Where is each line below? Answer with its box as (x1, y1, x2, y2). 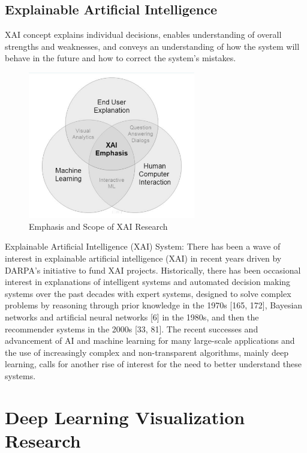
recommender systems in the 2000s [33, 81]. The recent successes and (5, 322, 258, 335)
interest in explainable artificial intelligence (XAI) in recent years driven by (5, 251, 282, 264)
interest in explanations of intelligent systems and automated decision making (5, 275, 291, 288)
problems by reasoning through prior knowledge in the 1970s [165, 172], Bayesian (5, 299, 303, 311)
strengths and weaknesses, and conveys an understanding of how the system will (5, 40, 300, 52)
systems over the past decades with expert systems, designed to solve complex (5, 287, 291, 299)
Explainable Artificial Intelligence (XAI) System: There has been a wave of (5, 240, 281, 253)
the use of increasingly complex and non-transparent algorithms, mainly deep (5, 346, 288, 358)
